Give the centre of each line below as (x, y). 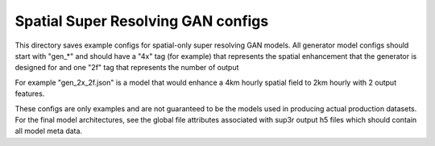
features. (30, 94)
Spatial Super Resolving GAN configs (142, 21)
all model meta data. (49, 131)
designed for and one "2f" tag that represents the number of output (127, 68)
